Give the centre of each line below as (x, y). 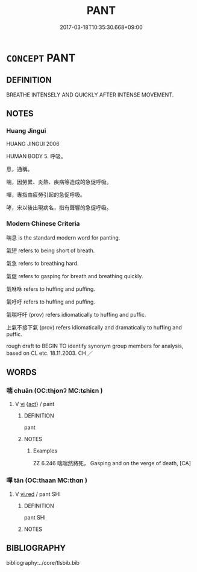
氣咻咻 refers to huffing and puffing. (51, 289)
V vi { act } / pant (35, 404)
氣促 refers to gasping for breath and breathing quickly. (75, 276)
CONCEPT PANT (41, 58)
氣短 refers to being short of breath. (51, 250)
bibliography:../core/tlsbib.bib (43, 562)
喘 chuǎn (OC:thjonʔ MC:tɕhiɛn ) (55, 391)
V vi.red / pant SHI (38, 494)
